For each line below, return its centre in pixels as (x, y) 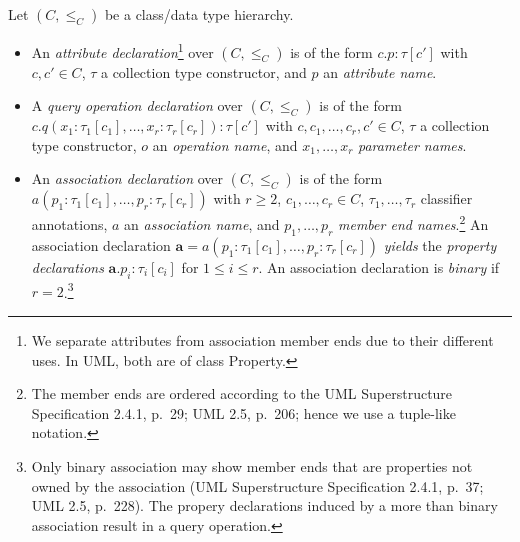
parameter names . (412, 144)
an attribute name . (380, 71)
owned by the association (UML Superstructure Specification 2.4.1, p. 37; (257, 485)
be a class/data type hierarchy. (199, 14)
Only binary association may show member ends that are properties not (252, 465)
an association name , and (202, 224)
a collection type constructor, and (203, 71)
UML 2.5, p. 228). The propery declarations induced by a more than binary (264, 505)
